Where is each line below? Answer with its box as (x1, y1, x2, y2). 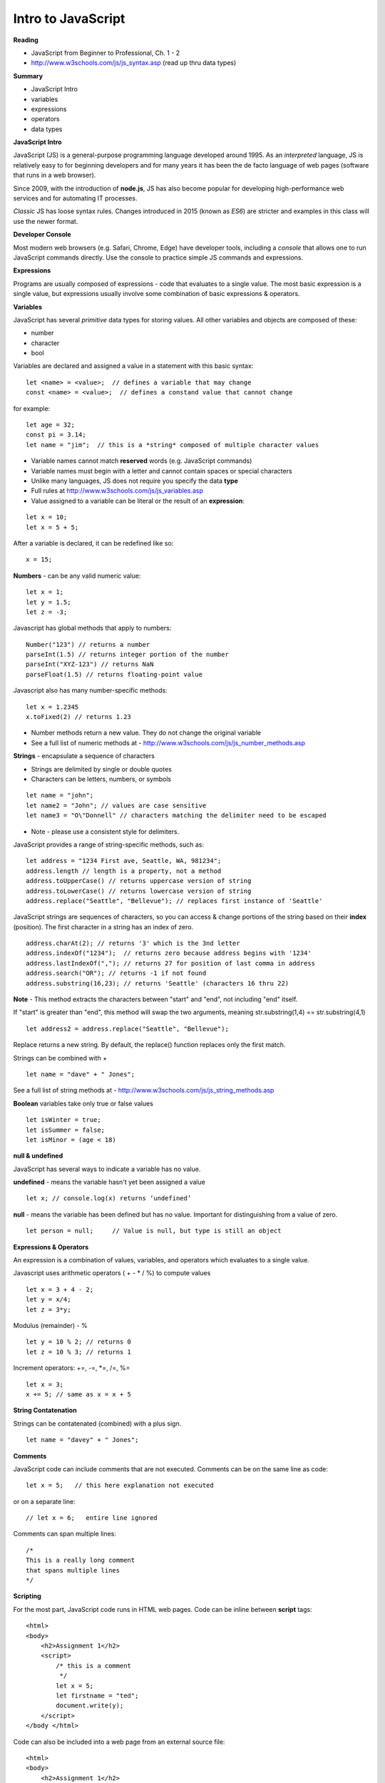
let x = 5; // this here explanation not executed (26, 1481, 214, 1490)
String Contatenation (13, 1406, 78, 1415)
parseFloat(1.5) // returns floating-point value (26, 670, 203, 678)
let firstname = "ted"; (56, 1691, 139, 1700)
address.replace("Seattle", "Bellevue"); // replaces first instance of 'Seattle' (26, 896, 323, 905)
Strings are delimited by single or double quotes (31, 765, 173, 773)
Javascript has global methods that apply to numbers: (13, 624, 172, 633)
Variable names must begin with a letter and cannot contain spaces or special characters (31, 466, 292, 475)
